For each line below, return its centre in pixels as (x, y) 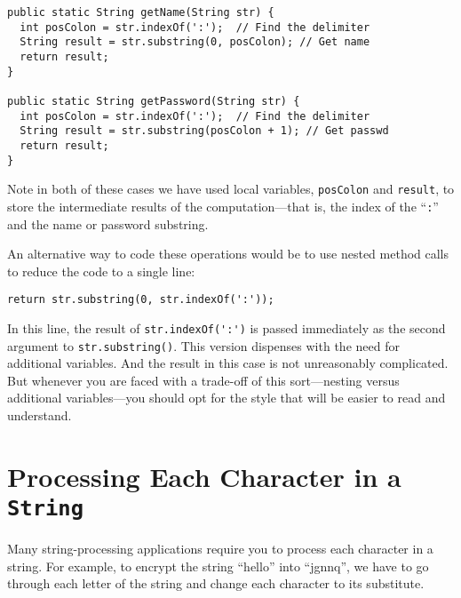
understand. (40, 415)
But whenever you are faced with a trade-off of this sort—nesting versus (203, 380)
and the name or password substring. (108, 223)
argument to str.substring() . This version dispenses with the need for (203, 345)
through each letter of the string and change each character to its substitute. (216, 583)
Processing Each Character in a (204, 476)
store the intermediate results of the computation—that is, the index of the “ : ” (223, 206)
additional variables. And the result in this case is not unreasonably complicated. (228, 363)
